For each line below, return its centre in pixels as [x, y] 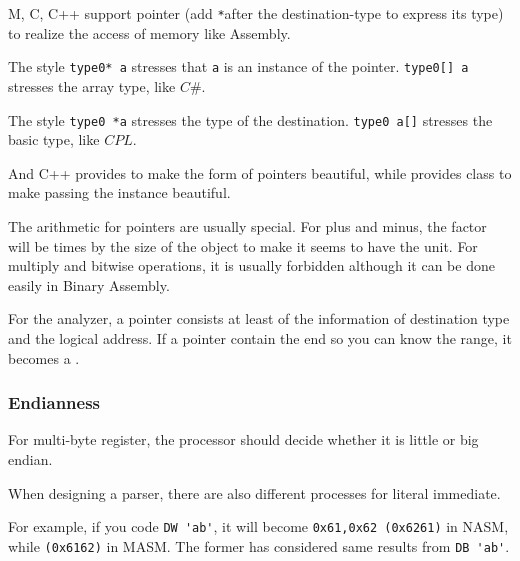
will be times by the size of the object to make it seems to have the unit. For [243, 245]
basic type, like [54, 139]
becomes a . [44, 357]
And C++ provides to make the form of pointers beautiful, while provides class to [260, 172]
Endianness [54, 402]
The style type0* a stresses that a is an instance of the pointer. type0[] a [238, 66]
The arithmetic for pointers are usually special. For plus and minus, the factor [247, 225]
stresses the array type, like [92, 85]
